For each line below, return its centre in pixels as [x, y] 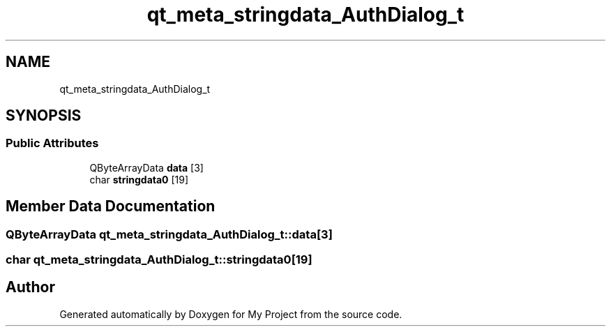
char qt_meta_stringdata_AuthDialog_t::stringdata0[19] [159, 260]
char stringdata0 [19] [139, 179]
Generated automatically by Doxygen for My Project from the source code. [231, 314]
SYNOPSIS [44, 116]
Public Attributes [52, 143]
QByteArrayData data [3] [146, 167]
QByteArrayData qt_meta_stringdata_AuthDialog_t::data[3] [169, 234]
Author [30, 287]
